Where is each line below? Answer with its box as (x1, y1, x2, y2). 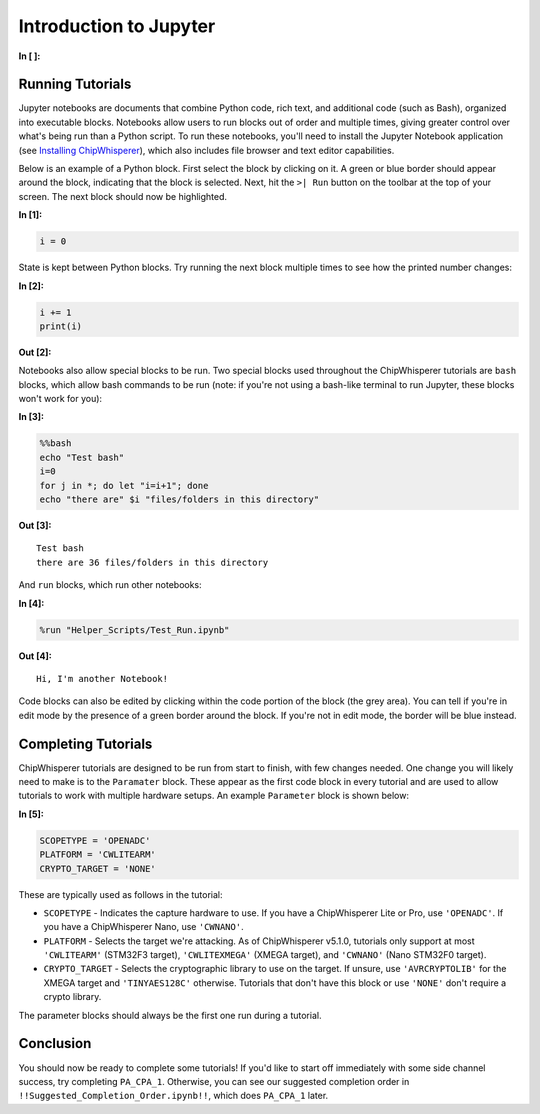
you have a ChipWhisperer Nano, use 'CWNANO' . (43, 921, 244, 933)
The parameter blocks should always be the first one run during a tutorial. (18, 1009, 322, 1021)
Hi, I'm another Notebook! (36, 673, 169, 684)
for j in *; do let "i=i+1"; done (39, 480, 209, 491)
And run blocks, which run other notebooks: (18, 579, 202, 591)
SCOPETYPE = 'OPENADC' (39, 835, 151, 846)
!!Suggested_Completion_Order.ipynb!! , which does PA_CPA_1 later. (18, 1090, 329, 1102)
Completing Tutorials (18, 735, 153, 752)
